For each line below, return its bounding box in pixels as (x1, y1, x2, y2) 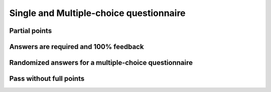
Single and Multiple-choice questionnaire (9, 7, 186, 18)
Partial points (9, 26, 52, 35)
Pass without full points (9, 74, 85, 83)
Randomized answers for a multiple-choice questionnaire (9, 58, 193, 67)
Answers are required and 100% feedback (9, 42, 144, 51)
